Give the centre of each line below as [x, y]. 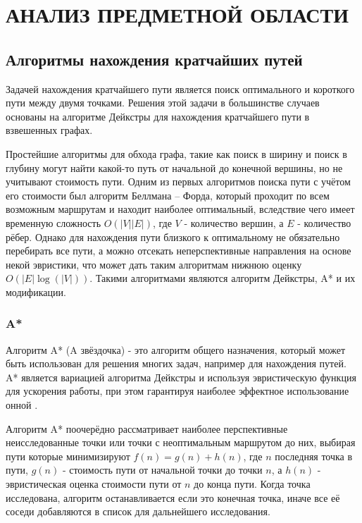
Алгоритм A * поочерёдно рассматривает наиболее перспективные [147, 428]
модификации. [36, 291]
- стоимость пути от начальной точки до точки [162, 470]
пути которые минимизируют [68, 456]
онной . [22, 405]
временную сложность [54, 222]
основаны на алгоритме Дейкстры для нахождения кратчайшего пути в [158, 116]
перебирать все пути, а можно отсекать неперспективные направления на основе [179, 251]
